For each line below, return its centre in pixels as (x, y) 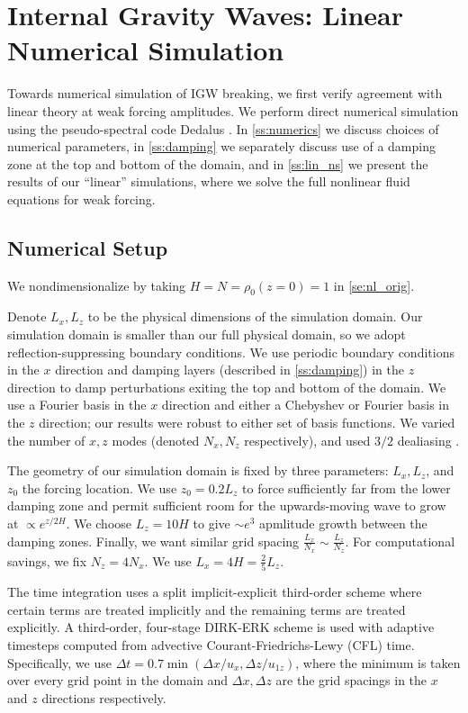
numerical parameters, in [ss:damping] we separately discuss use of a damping (221, 146)
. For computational (400, 541)
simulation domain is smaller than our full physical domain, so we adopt (207, 334)
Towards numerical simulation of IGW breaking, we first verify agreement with (225, 93)
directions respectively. (104, 697)
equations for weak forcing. (81, 199)
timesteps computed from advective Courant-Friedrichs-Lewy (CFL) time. (211, 644)
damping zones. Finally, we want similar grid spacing (153, 541)
